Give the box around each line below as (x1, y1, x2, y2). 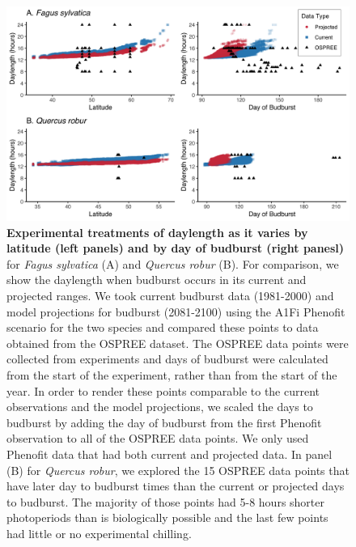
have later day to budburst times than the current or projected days (6, 477, 345, 494)
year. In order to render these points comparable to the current (6, 382, 320, 399)
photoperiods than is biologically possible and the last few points (6, 509, 328, 526)
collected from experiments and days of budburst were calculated (6, 350, 328, 367)
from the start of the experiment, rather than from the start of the (6, 366, 337, 383)
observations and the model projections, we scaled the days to (6, 398, 313, 415)
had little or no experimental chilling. (6, 524, 192, 541)
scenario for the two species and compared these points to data (6, 319, 319, 336)
